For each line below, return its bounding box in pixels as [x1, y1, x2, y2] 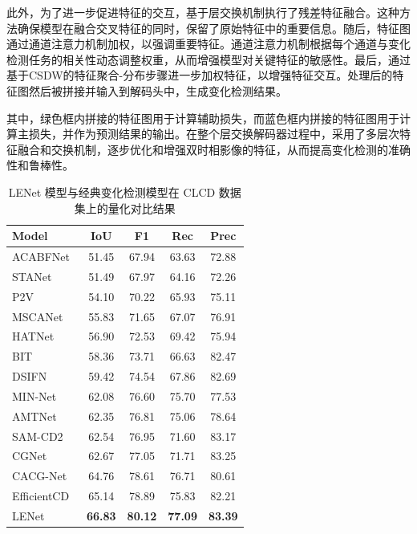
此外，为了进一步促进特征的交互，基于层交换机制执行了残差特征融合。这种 [6, 4, 399, 20]
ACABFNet [12, 247, 70, 264]
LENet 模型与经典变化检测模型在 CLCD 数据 [8, 183, 241, 200]
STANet [12, 267, 52, 284]
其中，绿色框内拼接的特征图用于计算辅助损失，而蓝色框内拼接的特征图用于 [6, 109, 399, 126]
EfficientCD [12, 487, 70, 504]
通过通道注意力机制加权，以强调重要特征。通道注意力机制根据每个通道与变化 [6, 35, 411, 52]
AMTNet [12, 407, 57, 424]
